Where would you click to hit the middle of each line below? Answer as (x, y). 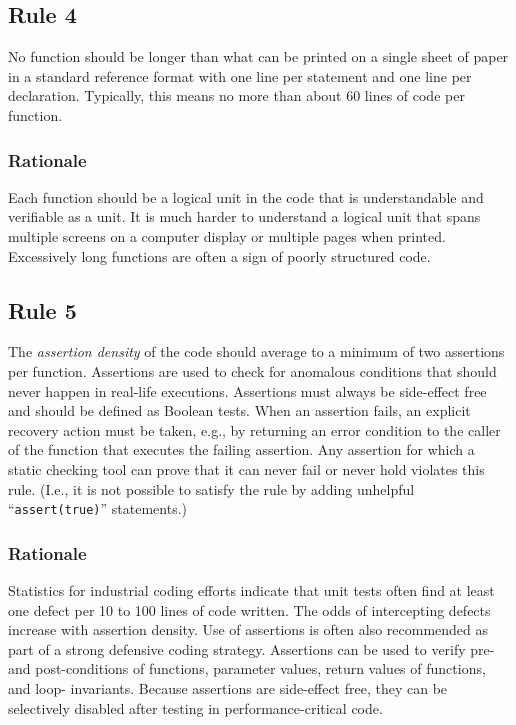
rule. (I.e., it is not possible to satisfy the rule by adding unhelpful (211, 488)
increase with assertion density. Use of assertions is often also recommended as (248, 629)
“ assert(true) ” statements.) (97, 508)
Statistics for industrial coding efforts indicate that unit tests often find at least (251, 590)
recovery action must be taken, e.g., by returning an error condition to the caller (254, 429)
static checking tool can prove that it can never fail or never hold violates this (246, 468)
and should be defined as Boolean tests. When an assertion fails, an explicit (239, 410)
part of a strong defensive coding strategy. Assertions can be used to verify (237, 648)
